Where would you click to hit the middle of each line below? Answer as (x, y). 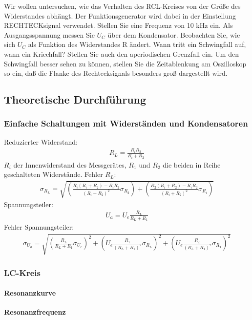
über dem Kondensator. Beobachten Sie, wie (174, 34)
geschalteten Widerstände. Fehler (53, 174)
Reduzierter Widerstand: (41, 141)
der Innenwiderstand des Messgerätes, (70, 164)
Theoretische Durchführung (75, 99)
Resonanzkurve (30, 292)
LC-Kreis (22, 273)
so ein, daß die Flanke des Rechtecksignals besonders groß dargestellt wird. (116, 73)
